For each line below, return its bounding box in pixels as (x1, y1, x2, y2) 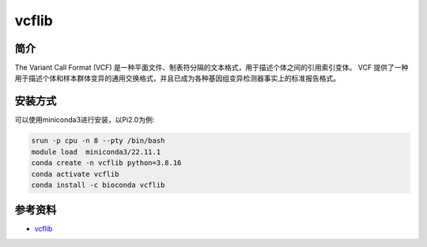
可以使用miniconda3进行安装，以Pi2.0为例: (14, 115, 155, 125)
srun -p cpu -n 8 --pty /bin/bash (31, 137, 165, 145)
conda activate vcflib (31, 170, 119, 178)
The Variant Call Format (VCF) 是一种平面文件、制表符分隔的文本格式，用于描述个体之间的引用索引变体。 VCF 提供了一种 (14, 63, 409, 73)
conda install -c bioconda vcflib (31, 180, 165, 189)
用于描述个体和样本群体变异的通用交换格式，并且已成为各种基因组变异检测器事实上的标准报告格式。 (14, 73, 340, 83)
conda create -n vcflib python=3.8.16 (31, 159, 182, 167)
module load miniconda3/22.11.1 (31, 147, 161, 156)
